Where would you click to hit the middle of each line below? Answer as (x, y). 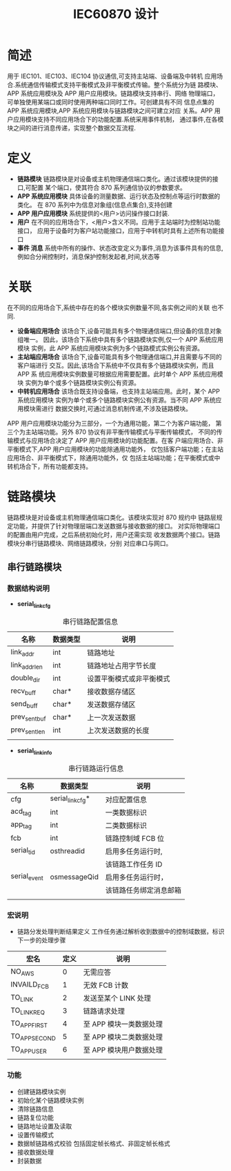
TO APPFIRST (29, 1024)
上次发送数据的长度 (118, 731)
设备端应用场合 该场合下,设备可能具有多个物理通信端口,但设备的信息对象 (119, 331)
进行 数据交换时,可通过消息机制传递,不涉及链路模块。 (116, 408)
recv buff (23, 691)
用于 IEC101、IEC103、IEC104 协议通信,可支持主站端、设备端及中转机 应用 (112, 76)
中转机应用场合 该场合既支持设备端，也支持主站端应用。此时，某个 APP (119, 391)
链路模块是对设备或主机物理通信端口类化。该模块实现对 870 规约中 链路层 (112, 517)
